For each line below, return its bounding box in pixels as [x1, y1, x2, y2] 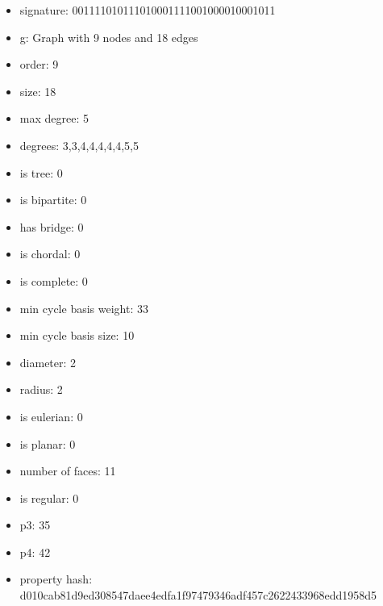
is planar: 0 [19, 435, 76, 452]
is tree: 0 [19, 164, 63, 181]
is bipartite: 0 [19, 191, 87, 208]
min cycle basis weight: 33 [19, 299, 148, 316]
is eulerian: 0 [19, 407, 83, 424]
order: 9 [19, 56, 59, 73]
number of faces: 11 [19, 462, 116, 479]
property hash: [19, 570, 93, 587]
